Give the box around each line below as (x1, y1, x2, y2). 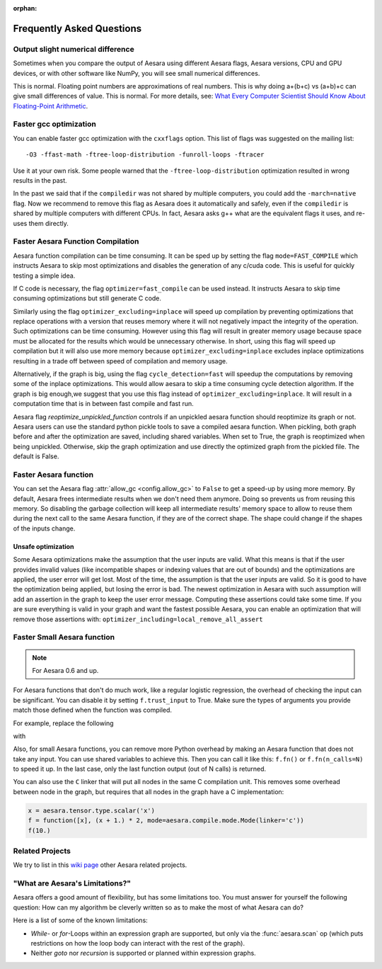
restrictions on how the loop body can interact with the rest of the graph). (30, 939, 245, 948)
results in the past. (13, 176, 67, 185)
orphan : (13, 4, 37, 12)
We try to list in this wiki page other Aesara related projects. (13, 861, 187, 869)
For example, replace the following (13, 719, 114, 727)
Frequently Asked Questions (13, 22, 142, 35)
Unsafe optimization (13, 542, 74, 550)
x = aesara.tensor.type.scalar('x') (28, 806, 156, 815)
